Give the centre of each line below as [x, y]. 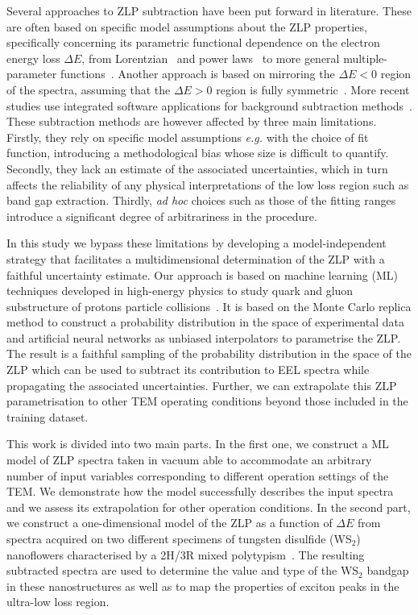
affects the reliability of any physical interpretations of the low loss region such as [208, 184]
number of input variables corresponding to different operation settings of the [198, 475]
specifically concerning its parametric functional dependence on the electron [193, 42]
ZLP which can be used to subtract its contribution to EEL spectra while [188, 370]
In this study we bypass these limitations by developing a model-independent [197, 243]
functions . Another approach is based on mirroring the [197, 74]
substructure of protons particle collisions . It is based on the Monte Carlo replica [209, 306]
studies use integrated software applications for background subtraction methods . [209, 105]
